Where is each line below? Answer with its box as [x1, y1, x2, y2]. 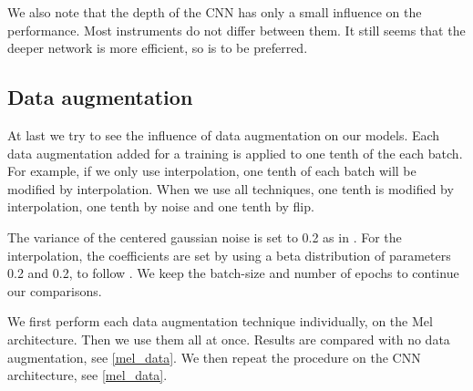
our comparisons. [7, 281, 102, 300]
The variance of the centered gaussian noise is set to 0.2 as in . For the [7, 227, 402, 246]
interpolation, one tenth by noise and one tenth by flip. [7, 197, 314, 216]
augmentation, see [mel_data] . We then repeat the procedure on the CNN [7, 347, 421, 366]
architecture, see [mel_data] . [7, 365, 168, 385]
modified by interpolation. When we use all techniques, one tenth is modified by [7, 179, 454, 198]
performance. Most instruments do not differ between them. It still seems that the [7, 20, 466, 39]
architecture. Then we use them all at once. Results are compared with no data [7, 329, 450, 348]
